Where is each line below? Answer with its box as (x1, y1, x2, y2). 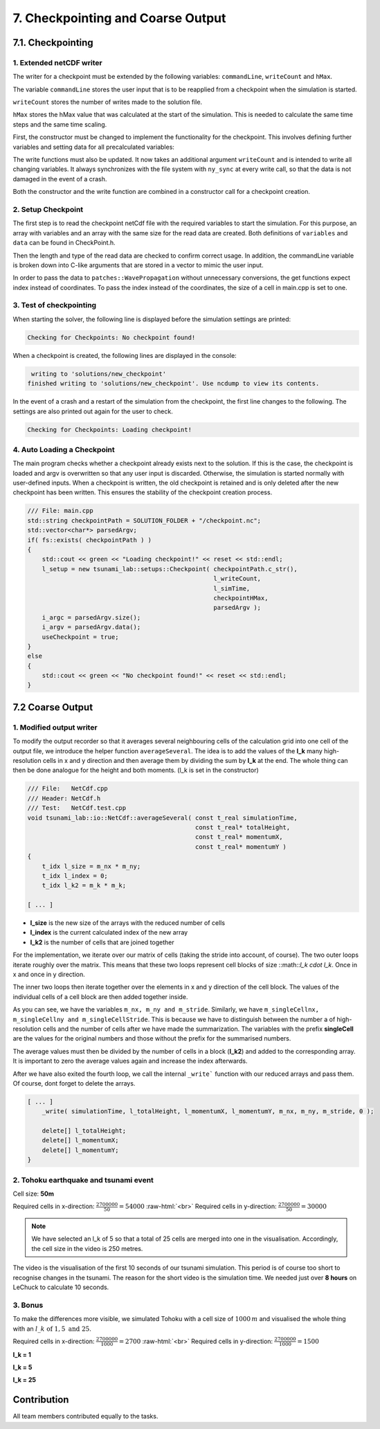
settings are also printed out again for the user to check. (12, 407, 173, 415)
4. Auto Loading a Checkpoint (12, 444, 116, 454)
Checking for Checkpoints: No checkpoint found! (27, 333, 196, 341)
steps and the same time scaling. (12, 120, 107, 128)
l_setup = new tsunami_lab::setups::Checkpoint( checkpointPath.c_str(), (42, 565, 298, 573)
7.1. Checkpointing (12, 37, 93, 48)
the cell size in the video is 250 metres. (31, 1244, 143, 1252)
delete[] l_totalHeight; (42, 1127, 127, 1135)
